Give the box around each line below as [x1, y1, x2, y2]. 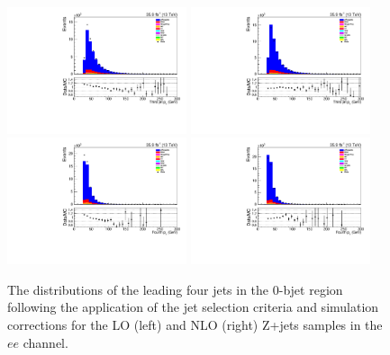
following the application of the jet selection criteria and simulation [7, 297, 379, 316]
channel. [23, 333, 68, 351]
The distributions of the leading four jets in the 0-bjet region [7, 280, 343, 298]
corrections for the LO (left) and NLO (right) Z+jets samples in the [7, 315, 383, 334]
